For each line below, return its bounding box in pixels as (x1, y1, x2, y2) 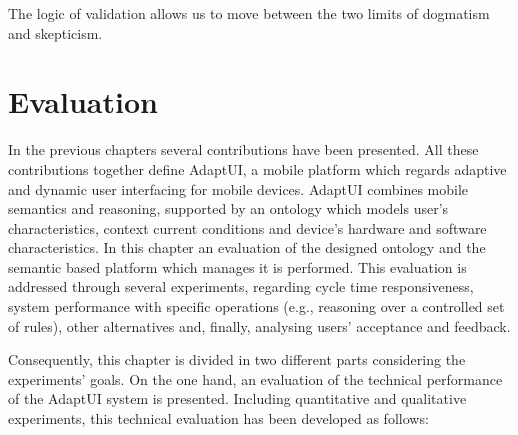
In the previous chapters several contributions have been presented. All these (8, 139, 479, 160)
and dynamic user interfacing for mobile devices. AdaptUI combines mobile (8, 178, 469, 199)
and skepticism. (8, 22, 103, 43)
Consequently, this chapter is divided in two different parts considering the (8, 349, 466, 370)
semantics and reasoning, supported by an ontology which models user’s (8, 198, 449, 219)
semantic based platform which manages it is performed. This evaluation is (8, 256, 467, 277)
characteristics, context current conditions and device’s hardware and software (8, 217, 487, 238)
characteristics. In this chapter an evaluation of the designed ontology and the (8, 237, 486, 258)
